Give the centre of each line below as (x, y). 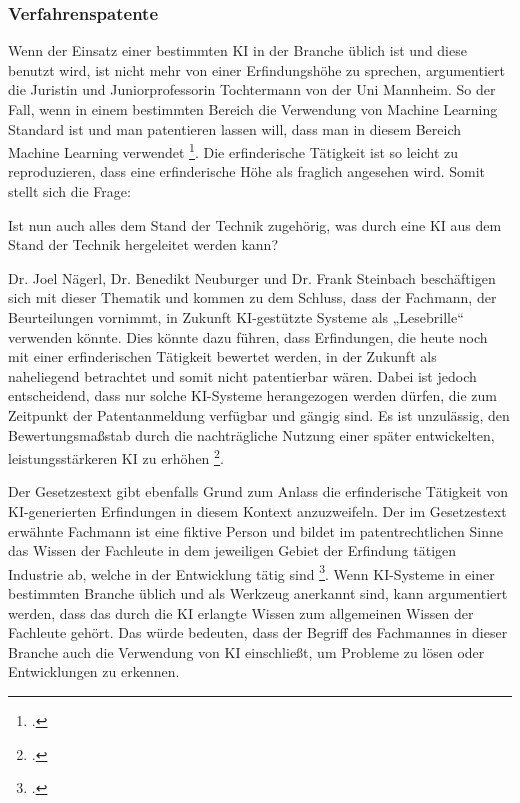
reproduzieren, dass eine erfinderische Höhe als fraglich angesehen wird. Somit (247, 171)
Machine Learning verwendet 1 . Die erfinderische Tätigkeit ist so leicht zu (233, 150)
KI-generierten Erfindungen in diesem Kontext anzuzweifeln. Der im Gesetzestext (257, 511)
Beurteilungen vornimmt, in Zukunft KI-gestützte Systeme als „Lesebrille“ (236, 317)
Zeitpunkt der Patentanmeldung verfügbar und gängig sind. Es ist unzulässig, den (259, 414)
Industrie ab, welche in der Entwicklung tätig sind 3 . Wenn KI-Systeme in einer (251, 572)
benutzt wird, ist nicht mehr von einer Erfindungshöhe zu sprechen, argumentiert (256, 69)
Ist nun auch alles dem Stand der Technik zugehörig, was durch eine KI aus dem (255, 224)
